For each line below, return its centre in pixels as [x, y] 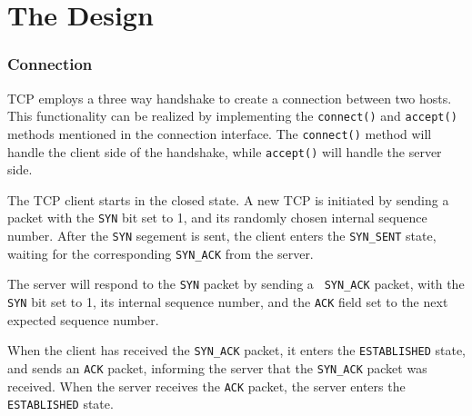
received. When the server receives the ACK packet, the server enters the [206, 386]
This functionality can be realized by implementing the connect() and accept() [232, 116]
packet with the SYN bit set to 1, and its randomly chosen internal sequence [217, 218]
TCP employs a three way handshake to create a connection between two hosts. [230, 98]
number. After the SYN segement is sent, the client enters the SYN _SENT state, [222, 235]
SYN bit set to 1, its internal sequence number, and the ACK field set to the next [228, 301]
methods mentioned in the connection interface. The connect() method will [220, 133]
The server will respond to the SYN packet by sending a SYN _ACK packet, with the [236, 284]
